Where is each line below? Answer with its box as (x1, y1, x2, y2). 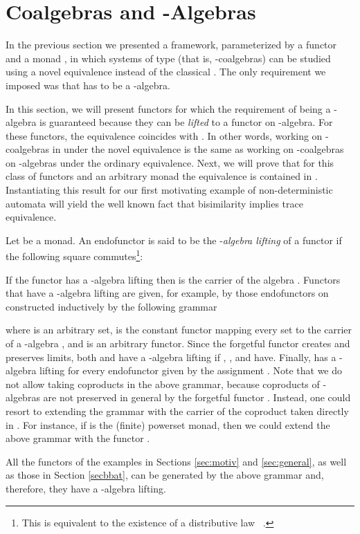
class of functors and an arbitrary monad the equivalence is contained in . (6, 169, 318, 183)
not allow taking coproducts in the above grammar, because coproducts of (6, 376, 320, 391)
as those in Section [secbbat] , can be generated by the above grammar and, (6, 468, 324, 482)
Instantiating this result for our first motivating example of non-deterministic (6, 183, 333, 197)
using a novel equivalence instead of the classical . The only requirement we (6, 64, 326, 79)
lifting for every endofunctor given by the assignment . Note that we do (39, 363, 343, 378)
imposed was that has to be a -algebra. (6, 77, 170, 92)
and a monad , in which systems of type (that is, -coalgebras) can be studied (6, 50, 331, 65)
